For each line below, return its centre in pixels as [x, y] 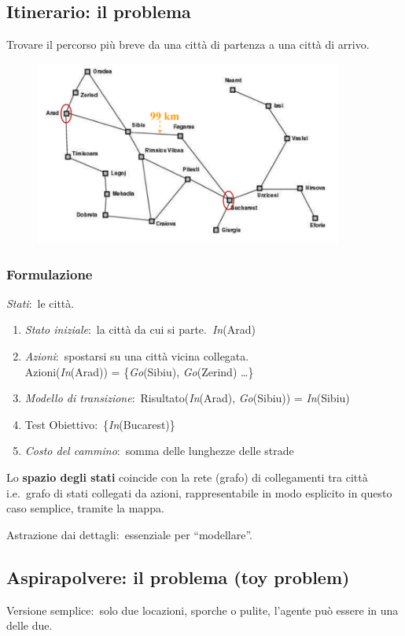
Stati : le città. [40, 303]
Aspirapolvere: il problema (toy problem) [178, 577]
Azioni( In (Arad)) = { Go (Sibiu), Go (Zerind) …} [139, 371]
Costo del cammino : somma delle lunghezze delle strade [159, 451]
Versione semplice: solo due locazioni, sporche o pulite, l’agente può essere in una [202, 610]
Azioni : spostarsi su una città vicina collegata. [137, 356]
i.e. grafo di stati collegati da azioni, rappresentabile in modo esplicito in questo [199, 492]
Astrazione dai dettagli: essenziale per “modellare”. [129, 534]
